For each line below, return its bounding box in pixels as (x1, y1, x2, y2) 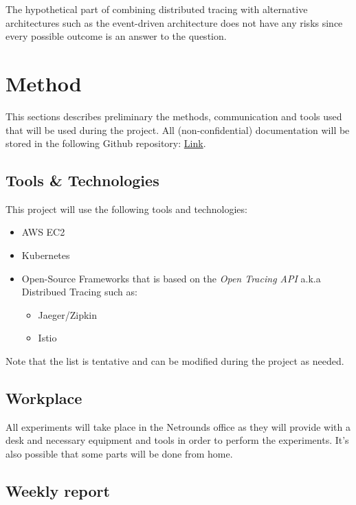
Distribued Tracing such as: (21, 284, 137, 299)
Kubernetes (21, 248, 70, 262)
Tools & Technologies (5, 170, 159, 191)
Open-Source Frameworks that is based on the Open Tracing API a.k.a (21, 271, 321, 285)
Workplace (5, 388, 82, 409)
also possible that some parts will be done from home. (5, 447, 233, 461)
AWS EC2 (21, 225, 65, 239)
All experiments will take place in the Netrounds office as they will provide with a (5, 419, 351, 434)
